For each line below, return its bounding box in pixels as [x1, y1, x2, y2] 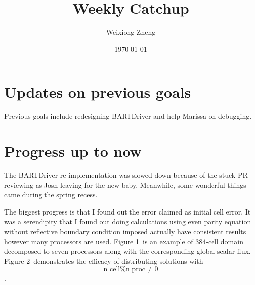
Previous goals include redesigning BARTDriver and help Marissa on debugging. [4, 111, 252, 121]
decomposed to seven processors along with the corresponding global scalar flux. [4, 246, 251, 256]
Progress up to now [4, 140, 142, 161]
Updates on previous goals [4, 82, 191, 102]
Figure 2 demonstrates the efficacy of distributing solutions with [4, 255, 203, 266]
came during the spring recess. [4, 189, 98, 200]
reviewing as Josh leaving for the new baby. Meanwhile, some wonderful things [4, 179, 246, 190]
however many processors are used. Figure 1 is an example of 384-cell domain [4, 236, 243, 246]
